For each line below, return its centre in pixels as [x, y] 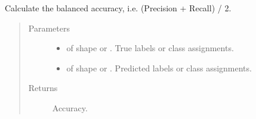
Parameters [49, 28]
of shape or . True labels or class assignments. [150, 48]
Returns [43, 88]
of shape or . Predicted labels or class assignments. [159, 68]
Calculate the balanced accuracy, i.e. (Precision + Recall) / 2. [118, 8]
